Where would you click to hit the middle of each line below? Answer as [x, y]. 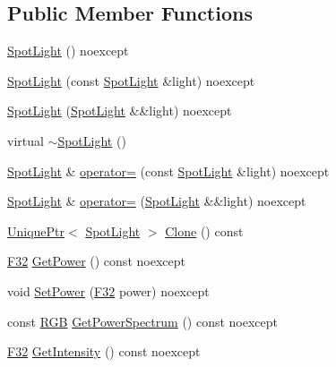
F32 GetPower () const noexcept [96, 261]
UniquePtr [36, 230]
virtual [26, 140]
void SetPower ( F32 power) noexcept [108, 290]
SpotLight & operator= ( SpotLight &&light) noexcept [157, 201]
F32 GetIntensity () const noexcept [104, 351]
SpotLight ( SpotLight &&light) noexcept [120, 111]
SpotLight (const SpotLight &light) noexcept [131, 80]
